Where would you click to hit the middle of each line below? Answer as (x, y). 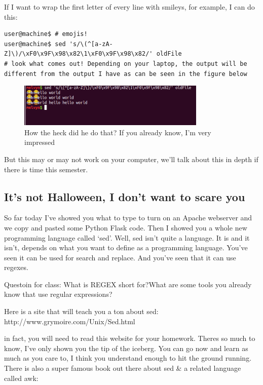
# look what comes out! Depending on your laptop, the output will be (126, 64)
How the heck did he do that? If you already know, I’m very (118, 132)
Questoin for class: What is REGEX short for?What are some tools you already (128, 284)
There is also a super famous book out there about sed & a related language (123, 368)
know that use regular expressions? (58, 294)
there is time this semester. (46, 169)
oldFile (169, 54)
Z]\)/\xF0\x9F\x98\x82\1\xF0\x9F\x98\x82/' (79, 54)
